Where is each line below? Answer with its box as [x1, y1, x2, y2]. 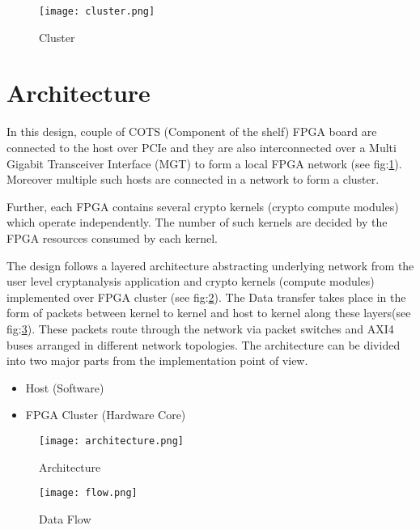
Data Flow [39, 510, 91, 527]
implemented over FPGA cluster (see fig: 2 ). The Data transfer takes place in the [6, 288, 406, 305]
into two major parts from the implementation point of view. [6, 352, 308, 369]
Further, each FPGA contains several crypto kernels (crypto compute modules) [6, 197, 399, 214]
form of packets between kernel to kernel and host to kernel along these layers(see [6, 304, 411, 321]
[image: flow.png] [39, 487, 138, 499]
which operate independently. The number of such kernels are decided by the [6, 214, 388, 231]
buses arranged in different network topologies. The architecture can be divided [6, 336, 401, 353]
